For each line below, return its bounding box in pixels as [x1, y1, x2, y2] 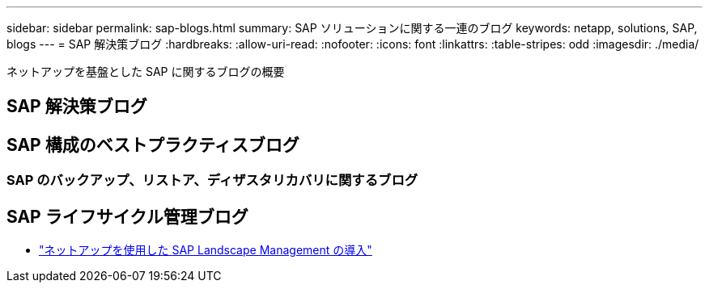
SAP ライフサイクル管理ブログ [6, 206, 248, 227]
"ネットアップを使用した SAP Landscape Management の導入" [39, 243, 372, 258]
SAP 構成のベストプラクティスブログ [6, 134, 299, 155]
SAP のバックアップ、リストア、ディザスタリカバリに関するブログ [6, 172, 418, 189]
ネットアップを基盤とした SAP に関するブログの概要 [6, 65, 285, 78]
